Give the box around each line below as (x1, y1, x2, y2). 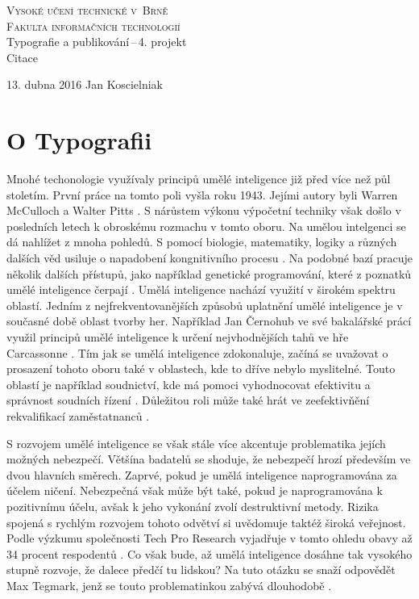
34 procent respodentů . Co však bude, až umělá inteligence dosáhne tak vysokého (6, 545, 413, 562)
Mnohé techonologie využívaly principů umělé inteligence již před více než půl (6, 170, 391, 187)
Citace (6, 48, 38, 65)
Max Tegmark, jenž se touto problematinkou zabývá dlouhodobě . (6, 576, 332, 593)
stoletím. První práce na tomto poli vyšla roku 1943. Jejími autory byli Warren (6, 186, 398, 203)
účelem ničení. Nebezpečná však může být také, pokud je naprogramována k (6, 482, 383, 499)
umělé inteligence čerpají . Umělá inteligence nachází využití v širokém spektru (6, 281, 396, 298)
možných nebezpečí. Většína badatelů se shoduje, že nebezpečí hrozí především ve (6, 450, 411, 467)
